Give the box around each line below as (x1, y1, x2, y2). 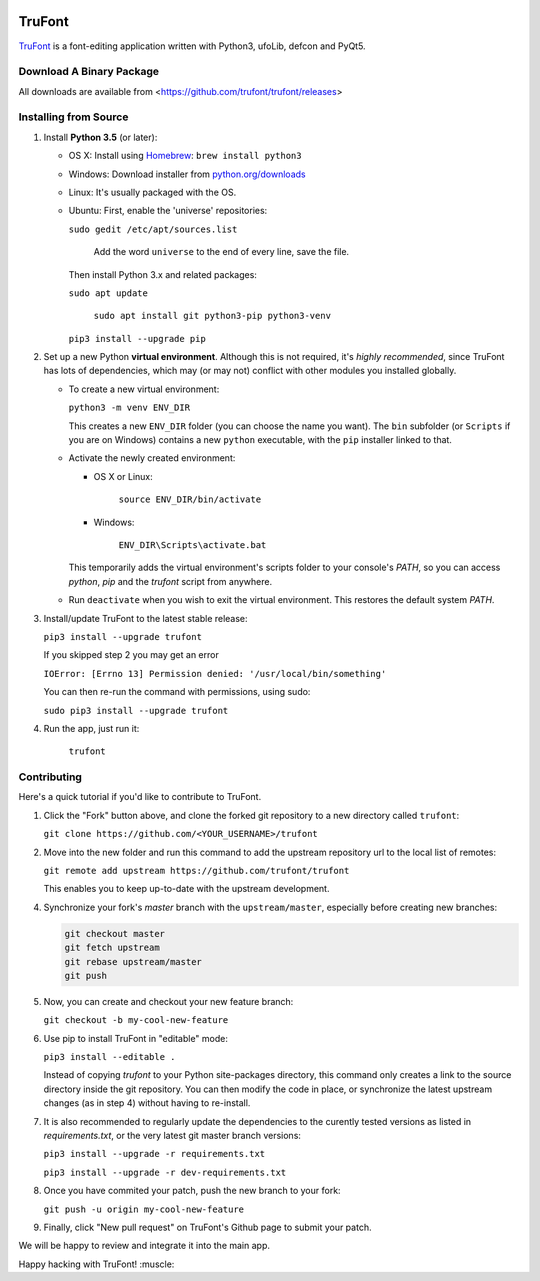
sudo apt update (68, 287, 149, 299)
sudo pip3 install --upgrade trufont (43, 705, 229, 716)
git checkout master (64, 928, 165, 939)
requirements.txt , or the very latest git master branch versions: (43, 1130, 302, 1142)
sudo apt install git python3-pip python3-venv (93, 310, 332, 322)
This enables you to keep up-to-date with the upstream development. (43, 883, 330, 895)
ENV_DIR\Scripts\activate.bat (118, 540, 267, 550)
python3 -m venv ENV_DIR (68, 402, 190, 414)
